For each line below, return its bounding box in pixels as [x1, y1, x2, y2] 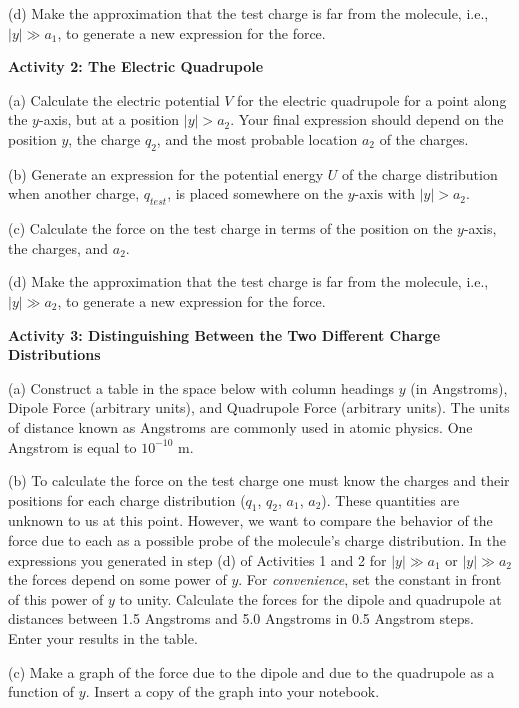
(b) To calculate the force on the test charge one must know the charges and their [8, 470, 510, 491]
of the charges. [379, 128, 469, 149]
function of [8, 681, 75, 702]
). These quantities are [321, 489, 460, 510]
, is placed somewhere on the [167, 183, 344, 204]
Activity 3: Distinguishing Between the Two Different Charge [8, 324, 441, 345]
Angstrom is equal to [8, 436, 137, 457]
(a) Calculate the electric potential [8, 89, 220, 110]
